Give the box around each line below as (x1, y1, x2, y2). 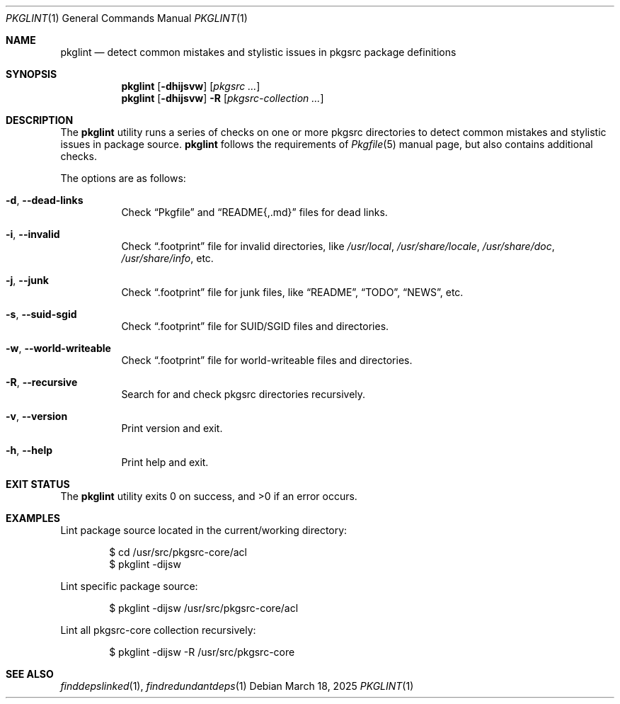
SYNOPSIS (6, 68, 57, 80)
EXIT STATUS (6, 478, 70, 490)
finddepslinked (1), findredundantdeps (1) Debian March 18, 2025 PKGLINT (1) (60, 680, 414, 692)
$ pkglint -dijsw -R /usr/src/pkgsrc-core (109, 646, 295, 658)
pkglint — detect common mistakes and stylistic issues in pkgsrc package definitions (60, 46, 457, 58)
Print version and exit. (121, 422, 223, 434)
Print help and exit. (121, 456, 209, 468)
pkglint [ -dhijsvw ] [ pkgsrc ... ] (121, 80, 260, 92)
